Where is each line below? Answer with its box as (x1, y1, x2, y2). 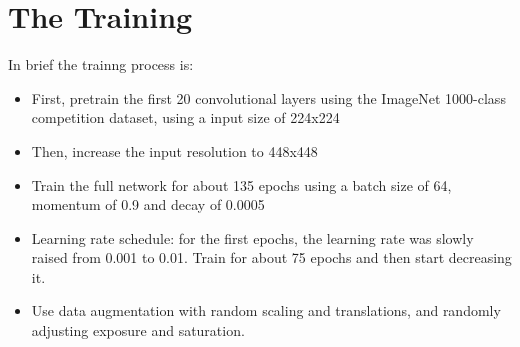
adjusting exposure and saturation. (31, 320, 245, 341)
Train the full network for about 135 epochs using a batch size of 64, (31, 174, 452, 195)
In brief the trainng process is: (8, 54, 194, 75)
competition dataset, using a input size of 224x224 (31, 107, 340, 128)
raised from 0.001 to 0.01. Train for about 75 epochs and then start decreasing (31, 247, 512, 268)
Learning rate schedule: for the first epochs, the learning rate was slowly (31, 227, 474, 248)
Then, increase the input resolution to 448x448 (31, 140, 318, 161)
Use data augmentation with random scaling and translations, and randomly (31, 300, 501, 321)
